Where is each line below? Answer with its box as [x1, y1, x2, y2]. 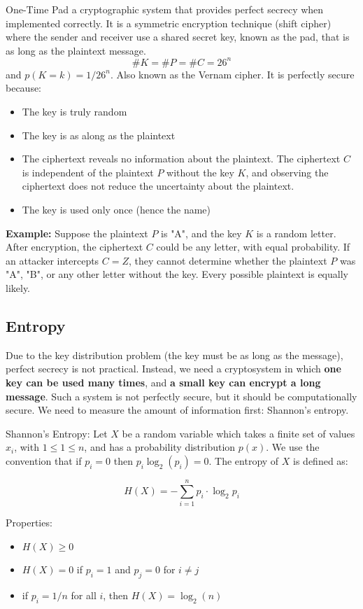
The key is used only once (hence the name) [22, 202, 211, 217]
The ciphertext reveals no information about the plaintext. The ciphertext [22, 151, 341, 166]
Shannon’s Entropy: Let [6, 426, 108, 440]
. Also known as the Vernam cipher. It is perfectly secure [110, 66, 355, 81]
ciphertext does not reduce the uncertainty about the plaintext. [22, 178, 294, 193]
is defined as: [293, 453, 348, 468]
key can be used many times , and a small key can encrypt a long [6, 374, 321, 389]
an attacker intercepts [6, 253, 99, 267]
